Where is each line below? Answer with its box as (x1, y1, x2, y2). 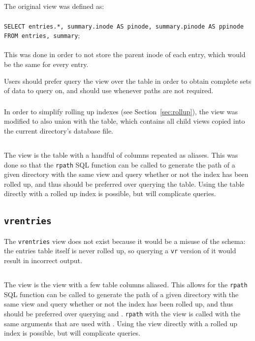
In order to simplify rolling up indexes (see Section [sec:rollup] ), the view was (4, 106, 238, 116)
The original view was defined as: (4, 1, 104, 11)
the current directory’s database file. (4, 125, 113, 136)
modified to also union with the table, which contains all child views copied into (4, 116, 245, 126)
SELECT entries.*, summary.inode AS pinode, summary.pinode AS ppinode (4, 23, 244, 30)
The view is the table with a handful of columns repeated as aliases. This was (4, 149, 238, 160)
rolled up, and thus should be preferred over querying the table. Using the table (4, 178, 245, 189)
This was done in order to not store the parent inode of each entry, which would (4, 49, 246, 60)
